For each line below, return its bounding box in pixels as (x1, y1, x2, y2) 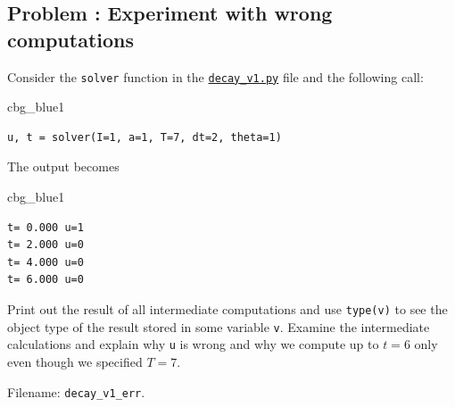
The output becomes (7, 157, 120, 176)
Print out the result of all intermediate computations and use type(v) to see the (7, 300, 448, 318)
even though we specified (7, 352, 143, 370)
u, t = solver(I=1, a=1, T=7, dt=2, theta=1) (7, 130, 282, 144)
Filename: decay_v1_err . (7, 382, 145, 401)
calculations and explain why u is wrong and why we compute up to (7, 335, 379, 353)
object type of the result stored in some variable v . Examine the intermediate (7, 317, 430, 336)
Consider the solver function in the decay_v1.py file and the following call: (7, 67, 424, 86)
